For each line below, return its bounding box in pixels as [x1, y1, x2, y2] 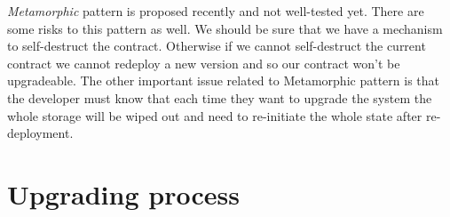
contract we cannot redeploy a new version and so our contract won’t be [7, 53, 400, 72]
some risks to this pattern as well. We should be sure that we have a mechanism [7, 19, 443, 37]
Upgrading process [7, 175, 240, 212]
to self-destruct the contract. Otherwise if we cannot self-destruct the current [7, 36, 426, 55]
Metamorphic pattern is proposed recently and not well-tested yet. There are [7, 2, 424, 20]
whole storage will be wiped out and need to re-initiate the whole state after [7, 106, 422, 125]
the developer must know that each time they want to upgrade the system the [7, 88, 432, 107]
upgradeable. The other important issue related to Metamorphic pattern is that [7, 71, 439, 90]
